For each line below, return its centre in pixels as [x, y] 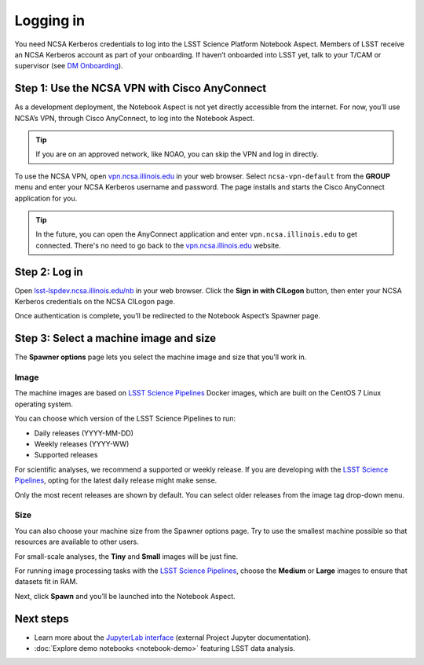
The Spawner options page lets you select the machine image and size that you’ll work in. [161, 357]
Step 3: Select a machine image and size [115, 338]
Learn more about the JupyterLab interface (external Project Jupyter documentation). [173, 637]
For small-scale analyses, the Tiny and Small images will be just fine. [126, 556]
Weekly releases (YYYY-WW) [82, 444]
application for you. [46, 198]
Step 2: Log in [49, 272]
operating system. [44, 404]
